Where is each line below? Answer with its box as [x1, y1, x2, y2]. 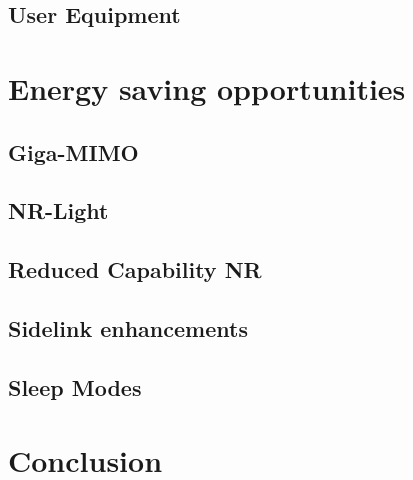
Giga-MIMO [8, 136, 139, 167]
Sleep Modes [8, 371, 142, 402]
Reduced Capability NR [8, 254, 262, 285]
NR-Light [8, 195, 109, 226]
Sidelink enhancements [8, 312, 248, 343]
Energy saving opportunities [8, 67, 406, 108]
